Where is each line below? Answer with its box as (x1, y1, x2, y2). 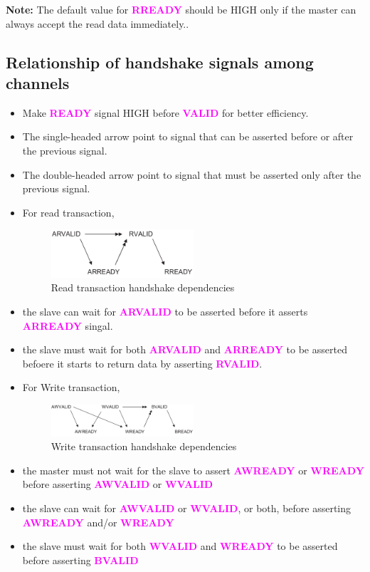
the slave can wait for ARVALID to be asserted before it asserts (22, 304, 308, 319)
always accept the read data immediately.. (6, 16, 189, 31)
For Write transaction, (22, 380, 120, 395)
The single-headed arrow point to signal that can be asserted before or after (22, 129, 354, 144)
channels (6, 71, 70, 93)
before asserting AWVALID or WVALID (22, 477, 213, 492)
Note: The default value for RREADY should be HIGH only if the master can (6, 2, 356, 16)
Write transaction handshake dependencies (51, 439, 237, 454)
